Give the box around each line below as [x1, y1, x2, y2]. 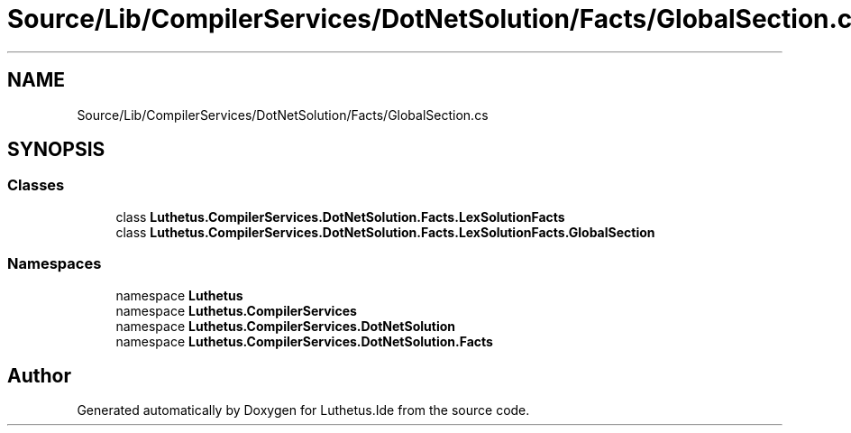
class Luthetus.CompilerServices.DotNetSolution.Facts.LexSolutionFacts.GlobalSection [115, 224, 655, 240]
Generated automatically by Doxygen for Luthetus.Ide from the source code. [77, 402, 530, 419]
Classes [7, 176, 65, 195]
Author [7, 364, 71, 387]
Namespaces [7, 254, 102, 273]
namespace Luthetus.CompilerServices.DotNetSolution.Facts [115, 333, 493, 349]
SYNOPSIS [7, 138, 105, 161]
